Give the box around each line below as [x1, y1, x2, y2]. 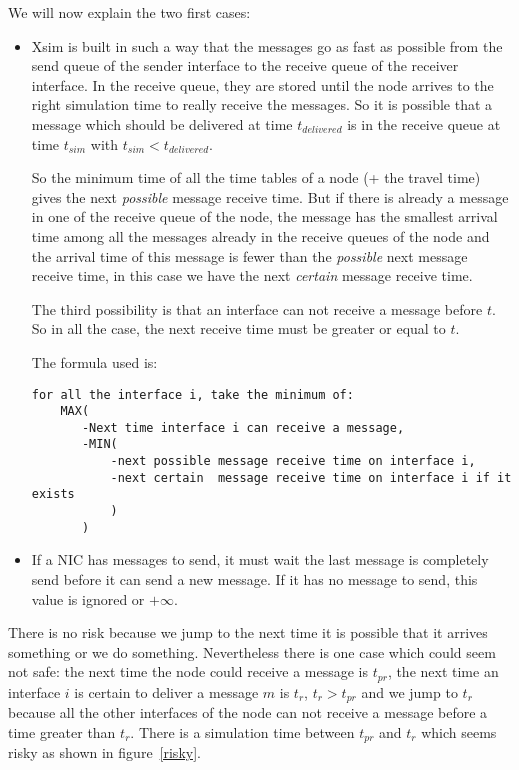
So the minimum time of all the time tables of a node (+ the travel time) [31, 167, 481, 188]
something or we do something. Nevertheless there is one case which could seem [8, 641, 496, 662]
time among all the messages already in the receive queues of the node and [31, 225, 490, 246]
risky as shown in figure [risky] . [8, 742, 201, 763]
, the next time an [387, 661, 499, 682]
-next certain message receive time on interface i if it [110, 470, 512, 485]
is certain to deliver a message [74, 681, 259, 702]
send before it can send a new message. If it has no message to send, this [31, 569, 478, 589]
